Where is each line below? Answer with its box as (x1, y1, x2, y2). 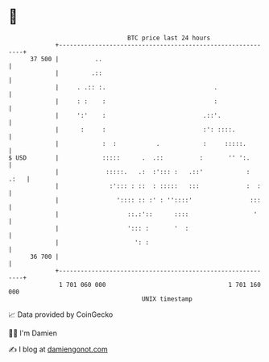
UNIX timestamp (141, 294, 193, 303)
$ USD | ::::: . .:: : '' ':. (8, 153, 250, 162)
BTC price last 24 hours (127, 34, 211, 42)
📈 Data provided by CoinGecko (8, 310, 114, 319)
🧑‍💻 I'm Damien (8, 328, 58, 338)
